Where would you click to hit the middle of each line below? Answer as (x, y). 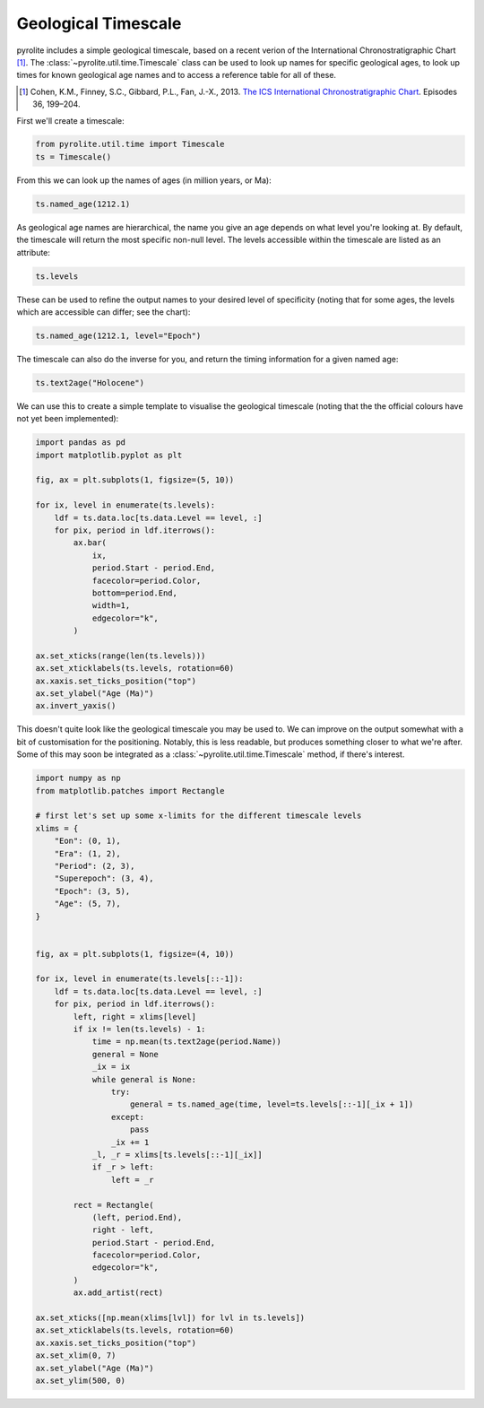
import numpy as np (78, 778)
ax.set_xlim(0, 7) (76, 1356)
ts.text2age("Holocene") (90, 382)
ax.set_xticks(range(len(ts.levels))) (121, 656)
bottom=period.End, (135, 593)
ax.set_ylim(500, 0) (80, 1380)
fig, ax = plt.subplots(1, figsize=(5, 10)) (135, 480)
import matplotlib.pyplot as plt (109, 455)
